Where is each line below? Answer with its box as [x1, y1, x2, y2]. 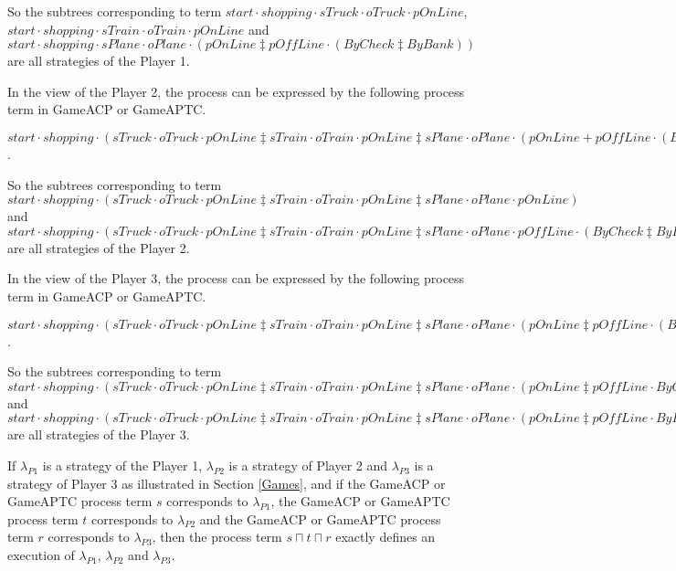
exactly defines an [335, 527, 436, 546]
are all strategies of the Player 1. [7, 51, 190, 70]
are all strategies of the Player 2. [7, 238, 190, 257]
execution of [7, 545, 75, 564]
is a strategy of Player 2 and [228, 455, 388, 474]
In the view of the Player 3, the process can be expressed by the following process [7, 269, 465, 288]
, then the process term [152, 527, 282, 546]
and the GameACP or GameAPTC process [199, 509, 441, 528]
